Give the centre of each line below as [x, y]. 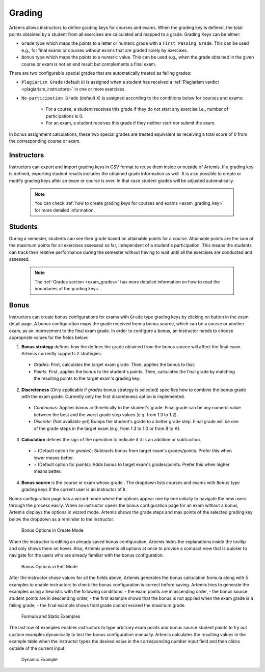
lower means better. [54, 458]
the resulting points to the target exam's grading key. [87, 378]
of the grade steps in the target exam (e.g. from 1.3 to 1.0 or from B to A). [107, 428]
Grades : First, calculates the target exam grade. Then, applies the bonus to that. [115, 365]
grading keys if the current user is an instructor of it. [74, 489]
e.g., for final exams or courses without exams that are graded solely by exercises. [105, 50]
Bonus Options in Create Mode [53, 530]
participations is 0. [65, 116]
